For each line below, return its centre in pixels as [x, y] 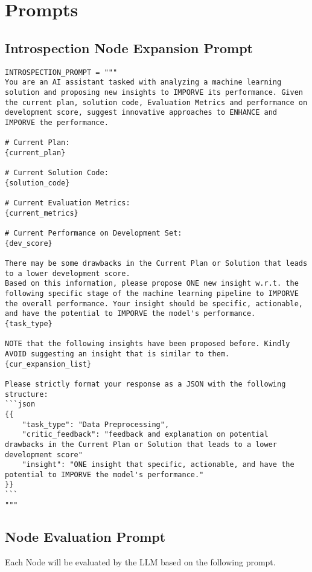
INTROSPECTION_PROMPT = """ [61, 72]
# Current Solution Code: [57, 173]
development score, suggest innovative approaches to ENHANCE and [141, 113]
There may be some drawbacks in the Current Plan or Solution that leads [156, 264]
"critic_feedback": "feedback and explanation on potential [145, 435]
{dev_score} [29, 243]
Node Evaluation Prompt [85, 536]
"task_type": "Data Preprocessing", [96, 424]
